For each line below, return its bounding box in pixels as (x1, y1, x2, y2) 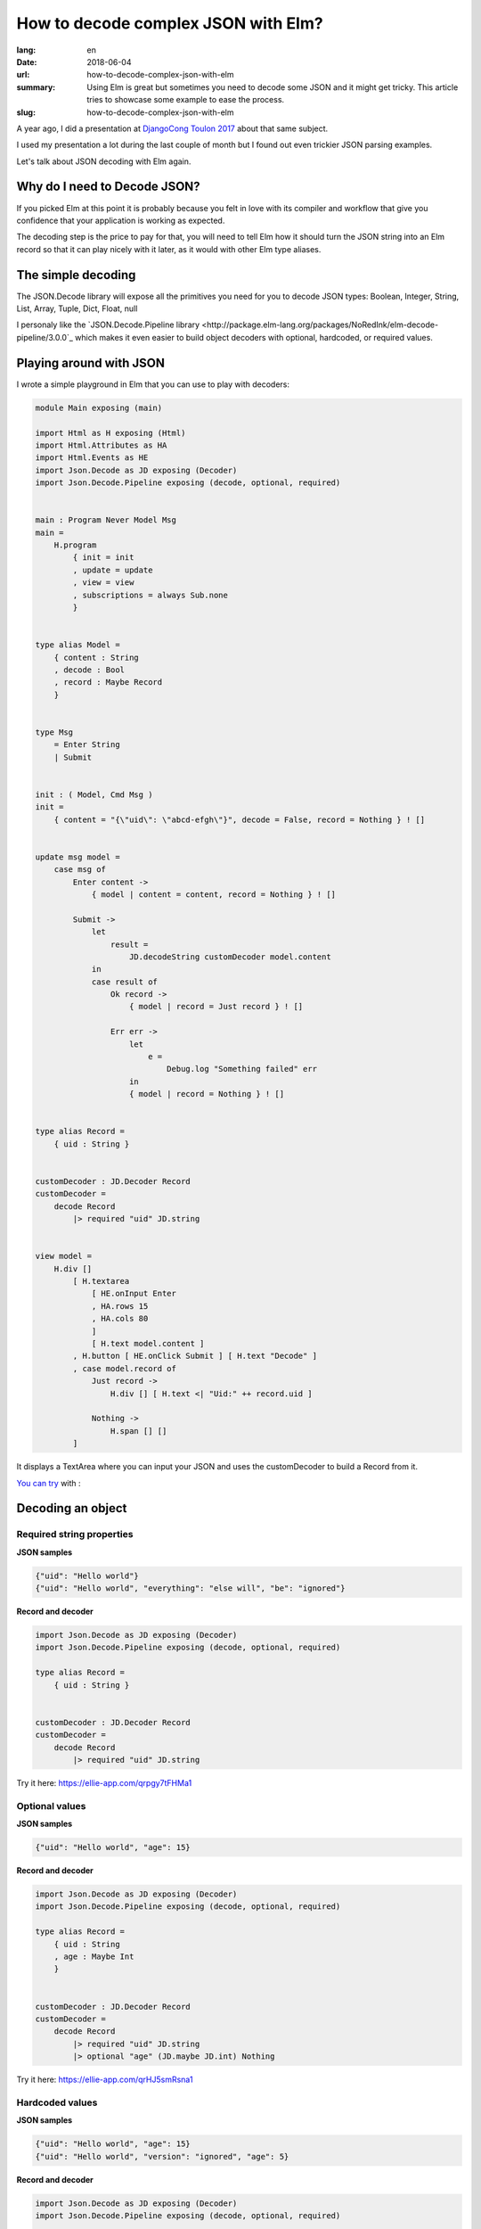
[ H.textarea (72, 1276, 130, 1287)
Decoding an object (16, 1501, 127, 1516)
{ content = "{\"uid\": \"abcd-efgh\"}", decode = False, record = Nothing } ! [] (53, 814, 426, 825)
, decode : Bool (53, 664, 125, 675)
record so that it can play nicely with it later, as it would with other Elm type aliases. (16, 243, 322, 254)
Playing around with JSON (16, 355, 165, 370)
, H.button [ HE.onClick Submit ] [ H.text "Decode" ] (72, 1351, 318, 1361)
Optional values (16, 1799, 86, 1812)
